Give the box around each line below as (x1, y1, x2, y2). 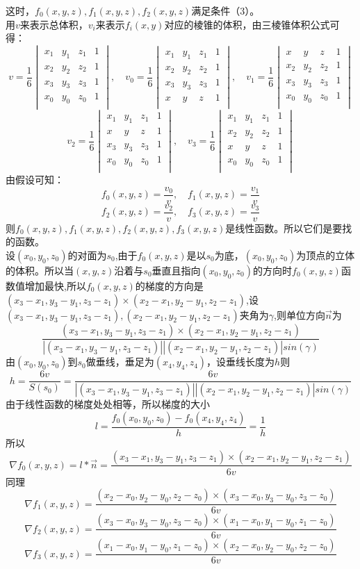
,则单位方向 (274, 307, 325, 322)
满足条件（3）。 (191, 3, 260, 17)
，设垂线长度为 (206, 354, 275, 369)
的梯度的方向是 (135, 278, 204, 292)
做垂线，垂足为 (85, 354, 154, 369)
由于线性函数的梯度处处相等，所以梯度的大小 (6, 397, 210, 411)
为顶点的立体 (296, 247, 355, 262)
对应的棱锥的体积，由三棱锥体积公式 (164, 17, 330, 31)
